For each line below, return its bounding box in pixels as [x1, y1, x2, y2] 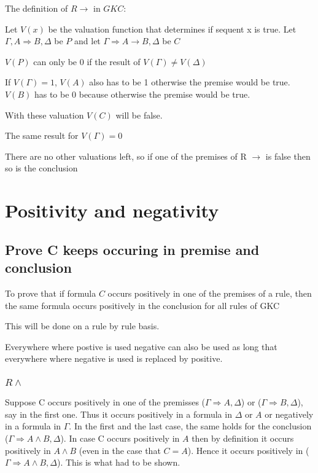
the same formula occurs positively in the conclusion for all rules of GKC [5, 299, 280, 311]
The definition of [5, 2, 68, 14]
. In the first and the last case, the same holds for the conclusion [69, 420, 312, 432]
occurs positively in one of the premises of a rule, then [107, 286, 312, 299]
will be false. [115, 108, 163, 121]
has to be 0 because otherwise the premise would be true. [34, 87, 250, 100]
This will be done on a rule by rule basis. [5, 319, 160, 332]
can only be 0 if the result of [33, 55, 141, 68]
